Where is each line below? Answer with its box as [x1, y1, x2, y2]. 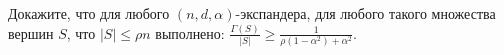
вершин [8, 22, 54, 43]
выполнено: [155, 22, 225, 43]
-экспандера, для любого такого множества [235, 3, 496, 23]
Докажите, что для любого [8, 3, 170, 23]
